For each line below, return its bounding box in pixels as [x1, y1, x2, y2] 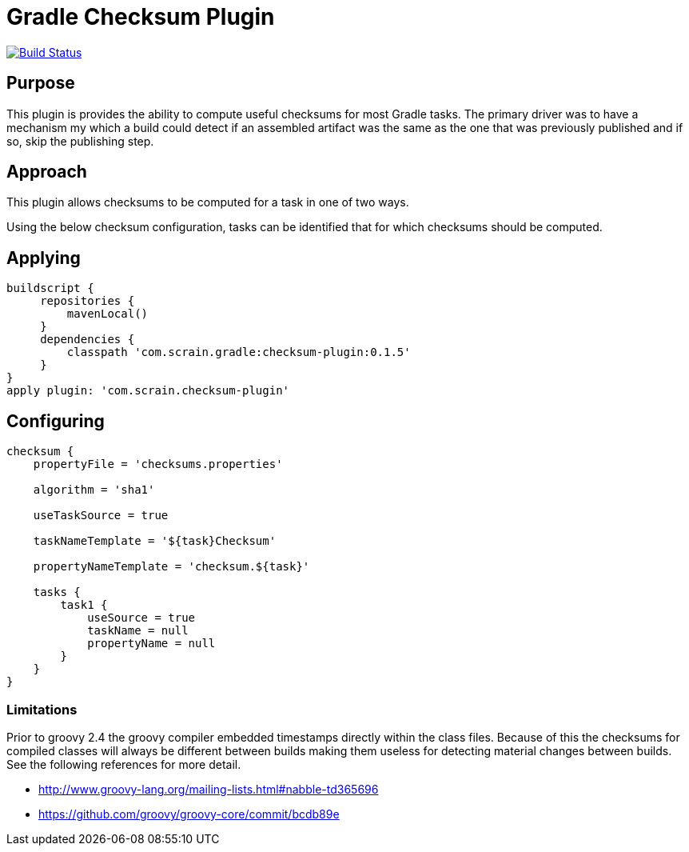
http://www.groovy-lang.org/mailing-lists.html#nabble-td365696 [38, 782, 379, 796]
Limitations [6, 701, 78, 718]
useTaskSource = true [33, 509, 169, 522]
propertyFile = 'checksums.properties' [33, 458, 283, 471]
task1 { [60, 598, 108, 612]
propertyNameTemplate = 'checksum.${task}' [33, 560, 310, 574]
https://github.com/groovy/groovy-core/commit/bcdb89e [38, 806, 340, 821]
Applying [6, 247, 81, 268]
